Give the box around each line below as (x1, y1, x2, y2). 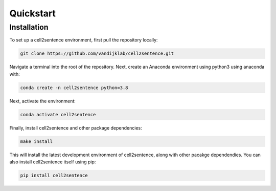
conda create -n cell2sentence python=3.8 (20, 84, 128, 91)
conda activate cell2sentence (20, 112, 96, 117)
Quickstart (9, 8, 56, 19)
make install (20, 138, 53, 144)
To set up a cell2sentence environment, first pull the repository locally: (9, 37, 158, 43)
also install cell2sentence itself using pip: (9, 159, 96, 165)
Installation (9, 23, 49, 32)
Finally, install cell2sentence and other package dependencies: (9, 124, 143, 131)
